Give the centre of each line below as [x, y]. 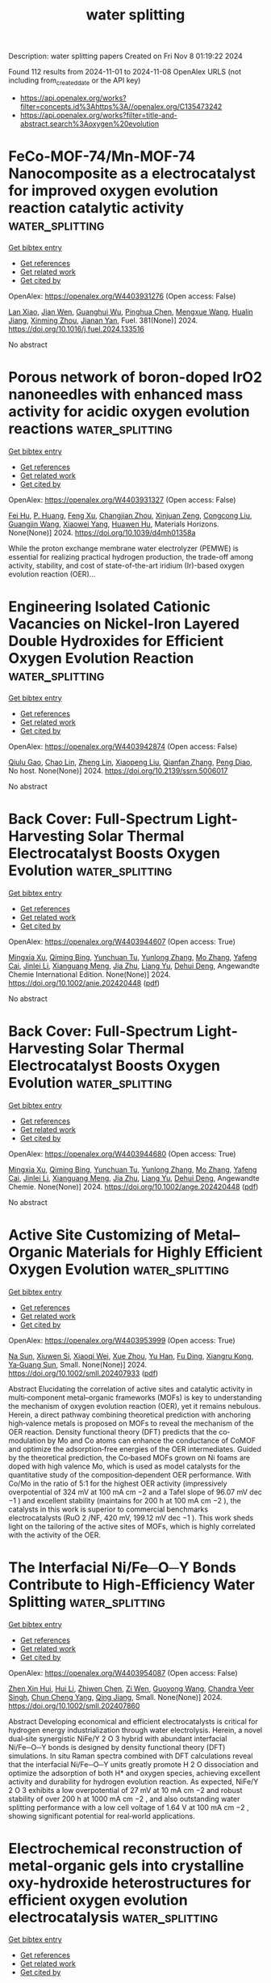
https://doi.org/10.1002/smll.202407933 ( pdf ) [83, 1373]
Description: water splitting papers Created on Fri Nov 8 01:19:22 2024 [126, 56]
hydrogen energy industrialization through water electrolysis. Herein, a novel [135, 1730]
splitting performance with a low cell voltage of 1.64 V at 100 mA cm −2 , [129, 1807]
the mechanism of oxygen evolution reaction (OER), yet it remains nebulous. [135, 1406]
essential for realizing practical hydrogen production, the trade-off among [131, 556]
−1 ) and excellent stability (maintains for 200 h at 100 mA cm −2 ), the [125, 1500]
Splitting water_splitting [87, 1602]
